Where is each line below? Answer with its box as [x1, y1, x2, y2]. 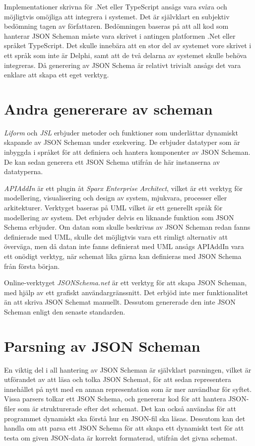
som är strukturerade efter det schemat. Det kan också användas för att [18, 403, 236, 414]
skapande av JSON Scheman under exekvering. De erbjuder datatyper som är [4, 137, 240, 147]
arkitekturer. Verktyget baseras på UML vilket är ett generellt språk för [4, 202, 223, 213]
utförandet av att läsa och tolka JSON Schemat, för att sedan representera [4, 374, 231, 384]
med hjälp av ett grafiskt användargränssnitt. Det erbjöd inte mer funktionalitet [4, 287, 248, 297]
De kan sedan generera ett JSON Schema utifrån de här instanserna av [4, 156, 220, 167]
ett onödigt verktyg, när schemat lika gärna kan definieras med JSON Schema [4, 251, 242, 261]
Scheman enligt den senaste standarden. [4, 306, 126, 317]
